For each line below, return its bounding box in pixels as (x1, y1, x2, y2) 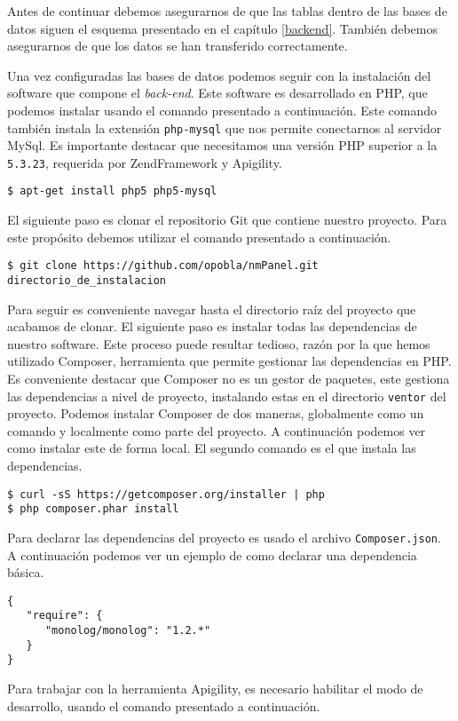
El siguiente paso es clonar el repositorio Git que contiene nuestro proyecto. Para (7, 210, 447, 229)
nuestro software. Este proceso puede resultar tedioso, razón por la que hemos (7, 334, 430, 353)
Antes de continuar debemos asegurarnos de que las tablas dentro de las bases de (7, 2, 447, 20)
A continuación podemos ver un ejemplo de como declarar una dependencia (7, 545, 417, 564)
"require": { (26, 609, 103, 622)
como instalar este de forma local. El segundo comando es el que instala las (7, 439, 416, 457)
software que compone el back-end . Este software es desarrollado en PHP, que (7, 83, 428, 102)
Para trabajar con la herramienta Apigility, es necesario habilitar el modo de (7, 679, 423, 698)
